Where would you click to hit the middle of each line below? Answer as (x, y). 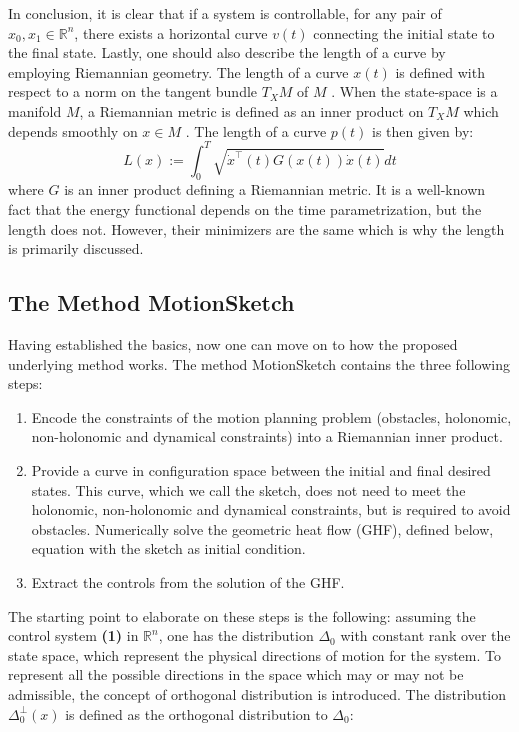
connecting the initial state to (404, 32)
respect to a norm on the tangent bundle (133, 91)
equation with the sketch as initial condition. (168, 548)
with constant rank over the (425, 635)
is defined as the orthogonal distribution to (196, 713)
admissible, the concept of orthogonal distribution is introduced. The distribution (257, 693)
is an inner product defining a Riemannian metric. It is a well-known (275, 189)
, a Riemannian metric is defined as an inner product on (251, 110)
